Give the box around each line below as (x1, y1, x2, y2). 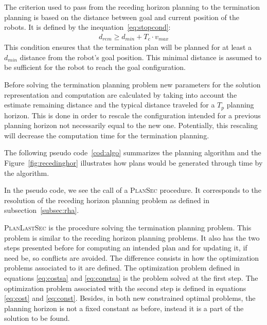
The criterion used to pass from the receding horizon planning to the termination (4, 2, 260, 12)
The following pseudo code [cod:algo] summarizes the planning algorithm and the (4, 147, 261, 158)
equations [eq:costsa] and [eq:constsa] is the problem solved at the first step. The (4, 273, 258, 283)
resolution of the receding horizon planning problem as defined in (4, 194, 209, 205)
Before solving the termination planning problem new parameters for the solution (4, 79, 261, 90)
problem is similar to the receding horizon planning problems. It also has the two (4, 232, 260, 243)
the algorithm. (4, 167, 49, 178)
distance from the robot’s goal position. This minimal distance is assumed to (20, 51, 261, 62)
